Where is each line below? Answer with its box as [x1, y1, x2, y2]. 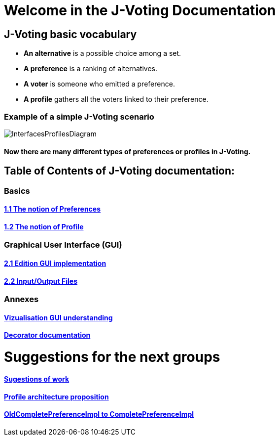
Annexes [4, 294, 39, 305]
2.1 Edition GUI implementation [4, 259, 106, 267]
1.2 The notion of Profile [4, 222, 84, 231]
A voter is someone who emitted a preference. [24, 80, 175, 88]
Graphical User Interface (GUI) [4, 240, 122, 250]
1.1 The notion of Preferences [4, 205, 101, 214]
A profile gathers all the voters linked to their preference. [24, 95, 209, 104]
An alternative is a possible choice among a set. [24, 49, 181, 58]
